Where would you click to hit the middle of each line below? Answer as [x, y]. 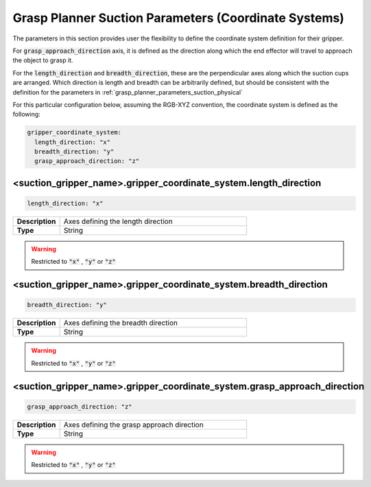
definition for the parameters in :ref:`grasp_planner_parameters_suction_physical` [128, 92]
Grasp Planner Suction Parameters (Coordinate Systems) [178, 18]
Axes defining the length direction [118, 221]
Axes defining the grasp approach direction [133, 425]
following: [26, 114]
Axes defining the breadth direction [121, 323]
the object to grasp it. [43, 60]
